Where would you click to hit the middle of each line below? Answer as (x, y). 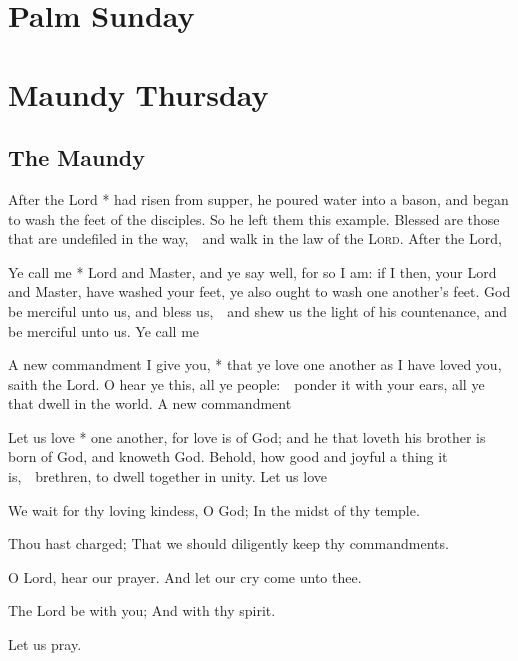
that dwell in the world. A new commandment (150, 403)
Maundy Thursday (138, 93)
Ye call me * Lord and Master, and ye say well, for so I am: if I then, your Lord (252, 271)
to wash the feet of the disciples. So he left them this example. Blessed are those (254, 218)
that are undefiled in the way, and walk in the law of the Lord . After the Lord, (255, 238)
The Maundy (77, 157)
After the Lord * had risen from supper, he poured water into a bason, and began (258, 198)
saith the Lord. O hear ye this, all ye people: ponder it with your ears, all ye (246, 383)
